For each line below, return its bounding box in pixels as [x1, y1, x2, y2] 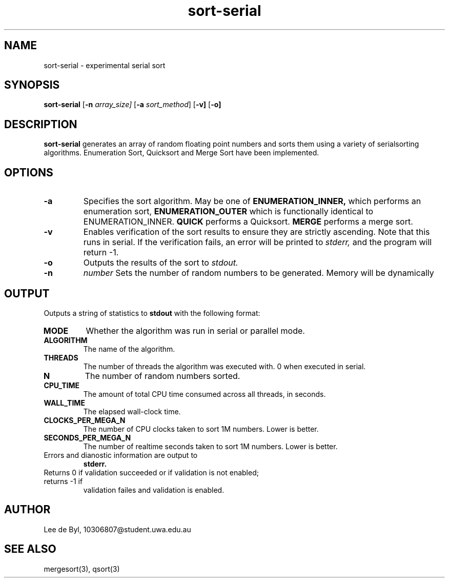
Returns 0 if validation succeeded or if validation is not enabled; [44, 468, 259, 477]
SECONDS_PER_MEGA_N [44, 433, 131, 442]
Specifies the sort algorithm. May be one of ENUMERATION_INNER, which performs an [83, 196, 421, 207]
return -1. [83, 247, 119, 258]
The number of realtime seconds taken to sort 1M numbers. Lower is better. [83, 441, 338, 451]
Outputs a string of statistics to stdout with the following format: [44, 308, 260, 317]
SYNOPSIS [4, 78, 60, 92]
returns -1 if [44, 476, 83, 486]
